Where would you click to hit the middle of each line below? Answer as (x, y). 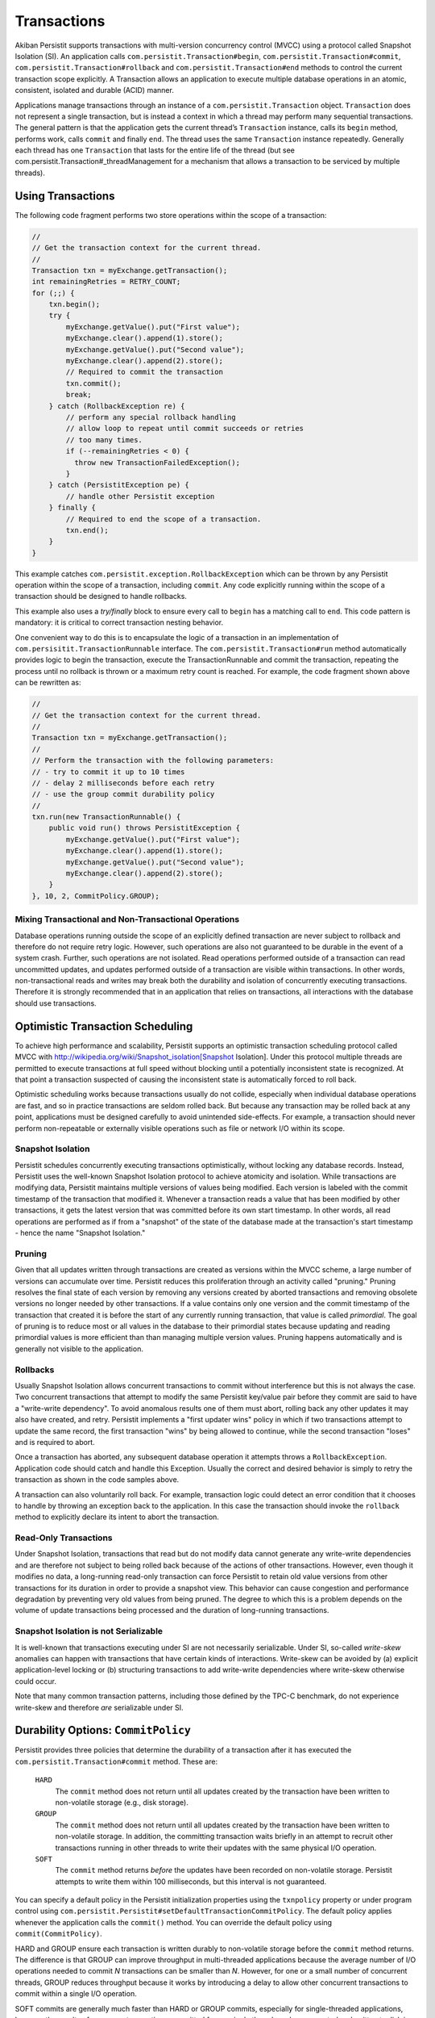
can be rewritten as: (48, 683)
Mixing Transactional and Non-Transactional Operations (127, 919)
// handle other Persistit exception (140, 496)
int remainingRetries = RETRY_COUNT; (106, 282)
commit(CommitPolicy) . (58, 1934)
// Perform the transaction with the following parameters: (153, 760)
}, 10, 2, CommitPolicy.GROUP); (96, 896)
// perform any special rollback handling (151, 417)
